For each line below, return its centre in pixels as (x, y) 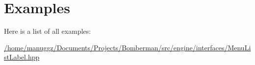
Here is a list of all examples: (48, 31)
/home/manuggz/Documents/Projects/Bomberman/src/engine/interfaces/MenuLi (127, 47)
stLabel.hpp (22, 57)
